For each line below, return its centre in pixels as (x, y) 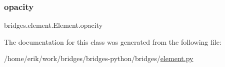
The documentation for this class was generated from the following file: (113, 41)
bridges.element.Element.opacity (53, 25)
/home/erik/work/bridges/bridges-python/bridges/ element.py (99, 58)
